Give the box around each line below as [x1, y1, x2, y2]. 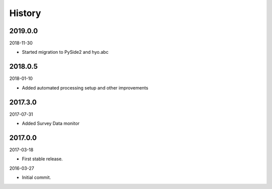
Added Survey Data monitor [22, 121, 80, 127]
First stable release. [22, 156, 63, 162]
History [9, 8, 41, 19]
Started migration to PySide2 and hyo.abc [22, 49, 109, 55]
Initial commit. [22, 174, 51, 180]
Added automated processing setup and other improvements [22, 84, 149, 90]
